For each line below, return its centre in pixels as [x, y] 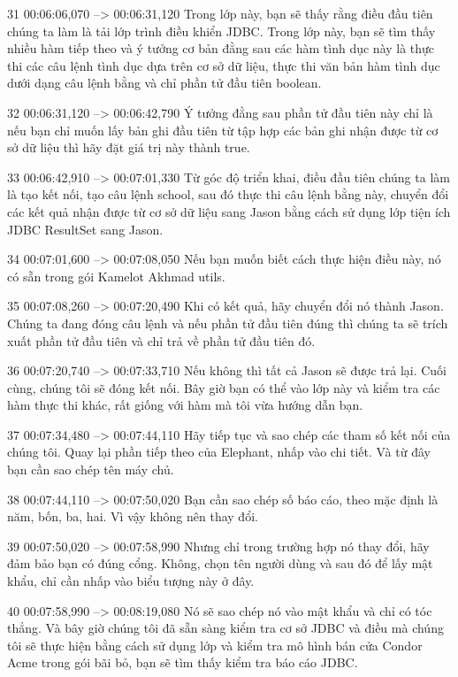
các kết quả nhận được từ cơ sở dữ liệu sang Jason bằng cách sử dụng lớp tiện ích [229, 211]
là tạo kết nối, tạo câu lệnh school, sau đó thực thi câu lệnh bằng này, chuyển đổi [228, 194]
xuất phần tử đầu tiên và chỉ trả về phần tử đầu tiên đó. [161, 340]
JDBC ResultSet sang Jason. [85, 229]
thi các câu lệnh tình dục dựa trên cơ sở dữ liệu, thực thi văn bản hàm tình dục [224, 65]
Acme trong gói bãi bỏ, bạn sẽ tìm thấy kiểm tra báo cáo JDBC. [183, 662]
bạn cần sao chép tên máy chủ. [91, 469]
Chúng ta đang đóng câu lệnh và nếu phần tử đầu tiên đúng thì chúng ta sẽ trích [228, 323]
